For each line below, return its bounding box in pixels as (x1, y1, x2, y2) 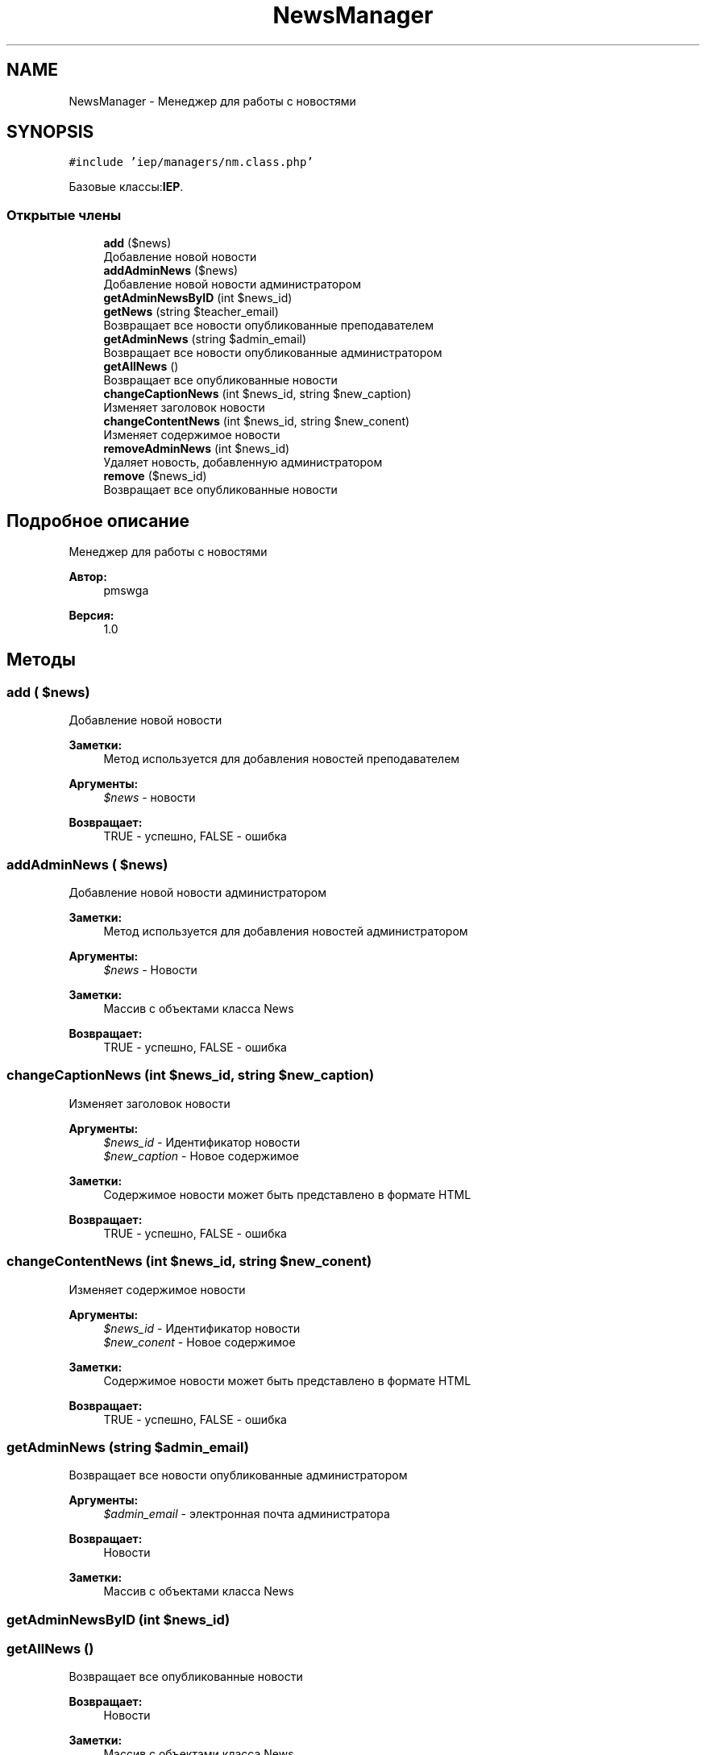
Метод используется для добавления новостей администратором (103, 924, 468, 938)
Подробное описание (6, 510, 189, 531)
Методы (6, 649, 76, 670)
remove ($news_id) (103, 469, 207, 483)
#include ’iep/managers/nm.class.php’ (69, 156, 314, 169)
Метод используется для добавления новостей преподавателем (103, 752, 460, 766)
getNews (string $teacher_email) (103, 305, 279, 319)
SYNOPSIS (6, 122, 94, 143)
